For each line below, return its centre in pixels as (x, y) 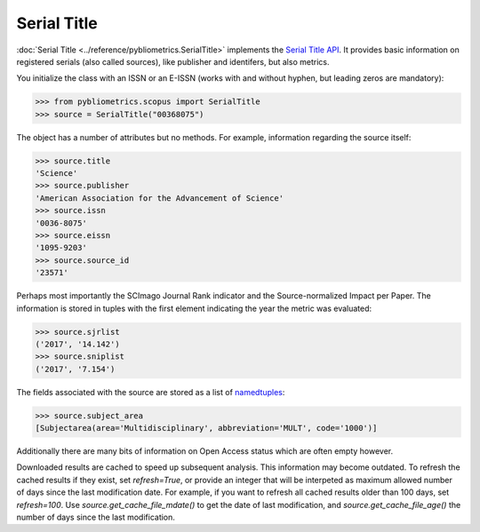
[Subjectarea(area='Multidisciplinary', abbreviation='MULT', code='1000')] (206, 428)
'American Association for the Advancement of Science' (160, 198)
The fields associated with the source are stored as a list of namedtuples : (151, 392)
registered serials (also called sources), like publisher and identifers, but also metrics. (173, 61)
